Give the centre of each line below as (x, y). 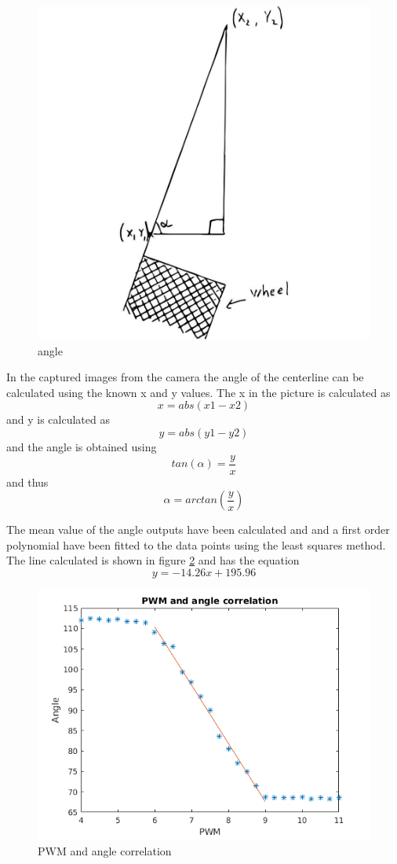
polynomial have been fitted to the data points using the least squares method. (196, 544)
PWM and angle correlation (105, 850)
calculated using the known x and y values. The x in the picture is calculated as (198, 392)
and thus (27, 482)
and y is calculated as (58, 419)
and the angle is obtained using (82, 446)
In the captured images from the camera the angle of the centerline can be (185, 377)
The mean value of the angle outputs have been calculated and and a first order (198, 529)
